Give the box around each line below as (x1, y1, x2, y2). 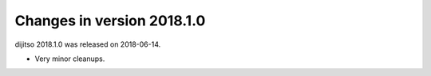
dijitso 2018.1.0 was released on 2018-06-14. (14, 40, 161, 49)
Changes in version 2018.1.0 (14, 12, 206, 29)
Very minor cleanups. (34, 54, 105, 63)
